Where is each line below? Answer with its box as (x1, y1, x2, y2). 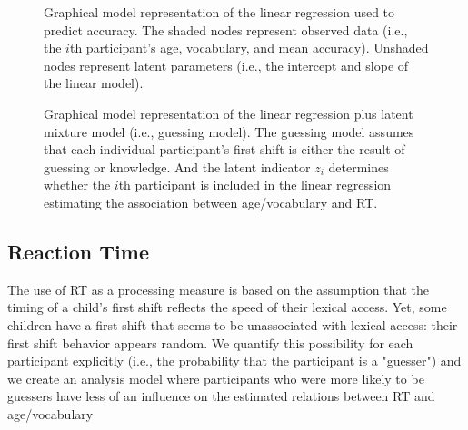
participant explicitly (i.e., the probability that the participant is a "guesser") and (7, 351, 462, 370)
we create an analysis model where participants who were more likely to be (7, 368, 424, 387)
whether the (44, 175, 111, 194)
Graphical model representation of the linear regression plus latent (44, 103, 413, 122)
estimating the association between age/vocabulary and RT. (44, 192, 378, 211)
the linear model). (44, 73, 144, 93)
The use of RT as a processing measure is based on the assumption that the (7, 279, 430, 298)
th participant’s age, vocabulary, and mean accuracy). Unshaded (69, 38, 429, 57)
